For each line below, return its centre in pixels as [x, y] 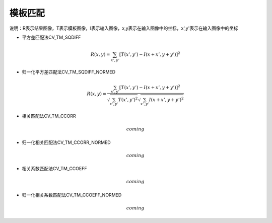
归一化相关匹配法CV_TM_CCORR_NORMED [66, 142]
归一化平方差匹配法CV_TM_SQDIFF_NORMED [69, 72]
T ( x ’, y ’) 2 [128, 99]
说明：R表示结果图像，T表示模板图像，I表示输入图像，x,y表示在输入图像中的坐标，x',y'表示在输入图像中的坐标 [124, 28]
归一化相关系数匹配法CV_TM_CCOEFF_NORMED [72, 195]
